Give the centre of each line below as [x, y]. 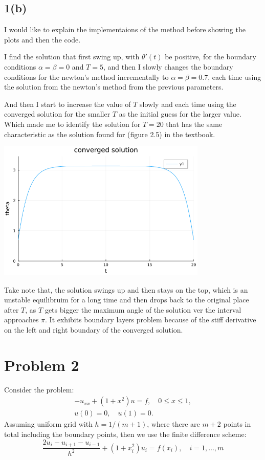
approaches [21, 320]
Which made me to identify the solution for [72, 124]
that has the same [194, 124]
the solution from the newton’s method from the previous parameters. [114, 87]
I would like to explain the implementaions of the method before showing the [125, 29]
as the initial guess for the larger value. [180, 114]
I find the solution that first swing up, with [72, 57]
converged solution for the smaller [57, 114]
